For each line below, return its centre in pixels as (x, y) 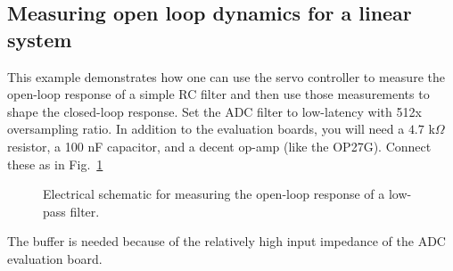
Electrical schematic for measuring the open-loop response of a (214, 194)
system (40, 39)
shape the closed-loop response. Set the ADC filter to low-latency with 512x (214, 111)
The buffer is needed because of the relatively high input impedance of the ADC (226, 241)
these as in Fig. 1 (55, 164)
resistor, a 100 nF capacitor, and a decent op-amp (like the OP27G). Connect (219, 146)
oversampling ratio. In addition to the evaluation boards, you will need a (206, 129)
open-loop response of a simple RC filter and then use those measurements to (218, 94)
